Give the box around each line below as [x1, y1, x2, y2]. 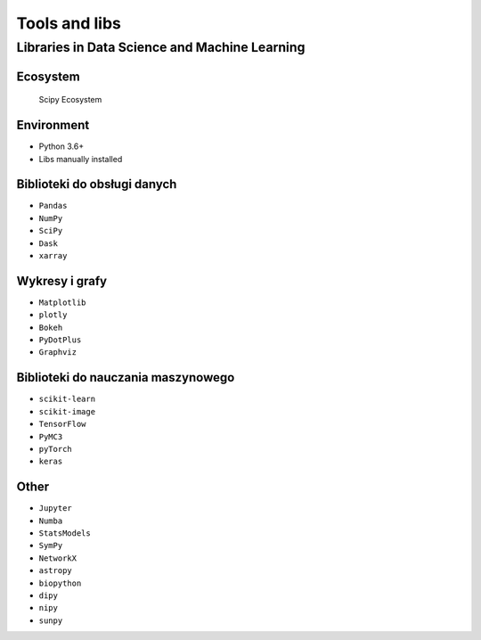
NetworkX [38, 553, 77, 563]
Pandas [38, 201, 68, 211]
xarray [38, 250, 68, 260]
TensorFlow [38, 419, 86, 430]
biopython [38, 578, 82, 588]
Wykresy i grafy [16, 273, 107, 289]
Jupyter [38, 504, 73, 513]
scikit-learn [38, 394, 96, 405]
